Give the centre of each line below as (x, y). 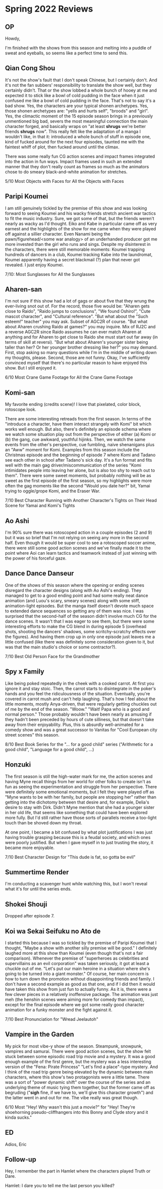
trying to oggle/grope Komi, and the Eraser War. (53, 491)
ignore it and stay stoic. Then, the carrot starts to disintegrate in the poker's (81, 688)
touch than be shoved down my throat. (44, 822)
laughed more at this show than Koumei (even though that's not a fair (74, 953)
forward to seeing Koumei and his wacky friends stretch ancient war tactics (81, 213)
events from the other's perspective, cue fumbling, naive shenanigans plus (80, 445)
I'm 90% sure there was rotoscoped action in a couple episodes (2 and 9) (79, 532)
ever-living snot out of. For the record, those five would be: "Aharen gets (77, 306)
